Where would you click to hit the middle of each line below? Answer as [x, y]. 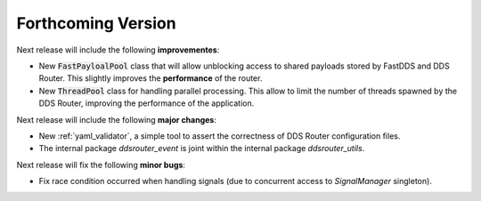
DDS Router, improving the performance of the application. [147, 103]
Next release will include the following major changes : [117, 119]
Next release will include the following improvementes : [118, 50]
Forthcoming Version [97, 23]
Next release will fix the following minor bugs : [101, 165]
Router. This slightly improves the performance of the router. [151, 78]
